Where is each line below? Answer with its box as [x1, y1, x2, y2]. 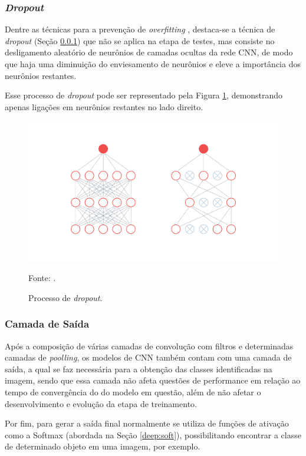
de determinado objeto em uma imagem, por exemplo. [5, 440, 200, 452]
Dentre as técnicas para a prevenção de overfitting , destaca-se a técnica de [5, 23, 275, 35]
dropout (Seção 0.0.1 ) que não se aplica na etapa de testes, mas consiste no [5, 34, 275, 47]
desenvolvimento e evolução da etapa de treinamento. [5, 397, 197, 409]
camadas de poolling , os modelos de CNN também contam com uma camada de [5, 351, 292, 364]
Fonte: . [28, 272, 56, 284]
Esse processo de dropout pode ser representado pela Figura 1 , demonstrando [5, 89, 283, 101]
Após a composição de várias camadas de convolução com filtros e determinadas [5, 339, 294, 352]
